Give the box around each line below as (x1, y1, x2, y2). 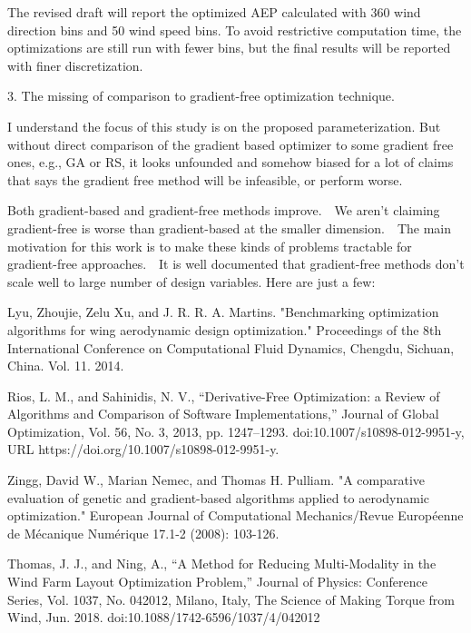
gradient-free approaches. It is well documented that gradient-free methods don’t (7, 254, 465, 273)
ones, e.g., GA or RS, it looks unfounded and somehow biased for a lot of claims (7, 153, 454, 172)
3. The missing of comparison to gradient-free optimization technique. (7, 86, 395, 105)
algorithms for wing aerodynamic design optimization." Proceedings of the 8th (7, 320, 442, 339)
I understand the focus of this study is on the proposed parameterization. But (7, 116, 441, 135)
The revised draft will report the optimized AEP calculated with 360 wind (7, 3, 421, 21)
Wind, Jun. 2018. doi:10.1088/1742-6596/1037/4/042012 (7, 608, 320, 627)
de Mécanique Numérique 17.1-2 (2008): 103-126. (7, 523, 280, 542)
